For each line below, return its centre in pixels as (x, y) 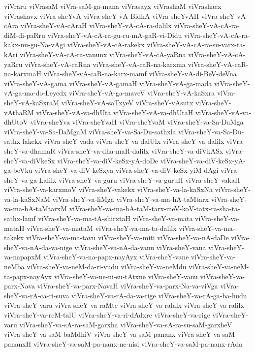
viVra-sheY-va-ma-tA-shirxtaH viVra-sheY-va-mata (115, 218)
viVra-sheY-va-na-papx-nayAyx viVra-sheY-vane (116, 257)
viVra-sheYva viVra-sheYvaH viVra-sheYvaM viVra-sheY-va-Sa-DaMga (137, 122)
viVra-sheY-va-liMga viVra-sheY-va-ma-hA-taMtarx (130, 199)
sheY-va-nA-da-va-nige (38, 247)
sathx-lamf (20, 218)
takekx (14, 238)
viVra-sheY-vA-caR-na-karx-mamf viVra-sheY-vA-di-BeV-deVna (140, 74)
